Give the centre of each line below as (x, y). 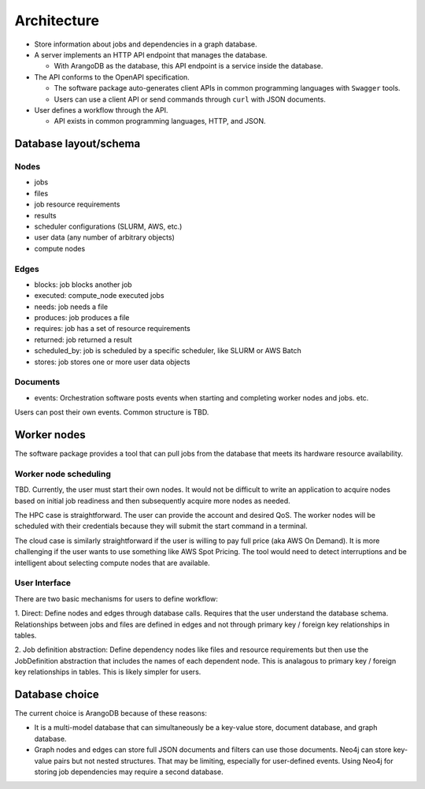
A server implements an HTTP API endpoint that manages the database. (151, 54)
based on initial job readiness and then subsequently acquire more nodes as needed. (152, 501)
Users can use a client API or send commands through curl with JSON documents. (190, 99)
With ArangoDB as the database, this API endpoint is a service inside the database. (188, 66)
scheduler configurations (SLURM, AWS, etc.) (108, 226)
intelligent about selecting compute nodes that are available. (112, 563)
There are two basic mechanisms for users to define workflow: (116, 598)
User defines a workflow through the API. (101, 110)
